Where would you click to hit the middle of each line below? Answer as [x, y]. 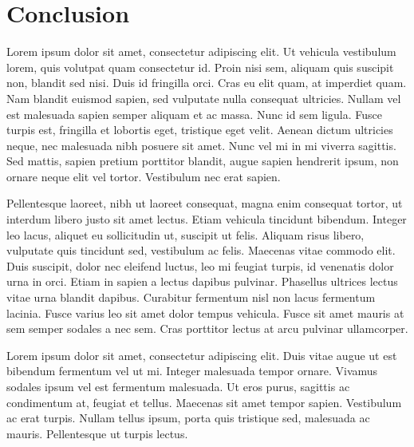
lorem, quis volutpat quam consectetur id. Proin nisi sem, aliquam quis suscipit [200, 67]
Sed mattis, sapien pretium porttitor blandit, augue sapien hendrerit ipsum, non [203, 161]
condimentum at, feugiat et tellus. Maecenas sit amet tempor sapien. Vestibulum [204, 402]
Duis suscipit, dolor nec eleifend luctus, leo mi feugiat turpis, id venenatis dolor [200, 265]
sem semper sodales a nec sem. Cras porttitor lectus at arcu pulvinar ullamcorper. [207, 328]
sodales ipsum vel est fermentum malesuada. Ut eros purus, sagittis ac [178, 386]
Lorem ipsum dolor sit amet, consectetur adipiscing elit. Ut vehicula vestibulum [201, 51]
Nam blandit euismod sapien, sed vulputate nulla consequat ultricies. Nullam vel [204, 98]
